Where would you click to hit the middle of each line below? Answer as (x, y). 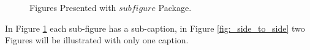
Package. (175, 7)
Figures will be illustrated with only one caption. (97, 40)
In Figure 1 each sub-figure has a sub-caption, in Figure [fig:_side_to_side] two (155, 28)
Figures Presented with (73, 7)
